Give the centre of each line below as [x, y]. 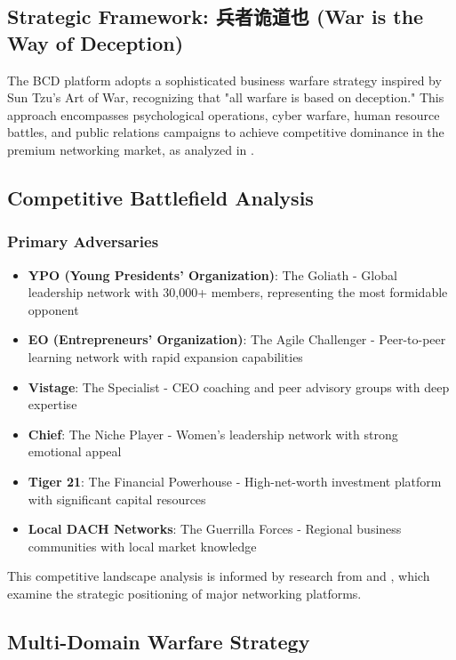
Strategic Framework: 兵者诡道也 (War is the [216, 16]
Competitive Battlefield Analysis [160, 197]
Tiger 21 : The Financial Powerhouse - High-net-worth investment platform [235, 481]
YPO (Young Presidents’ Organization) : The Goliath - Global [212, 274]
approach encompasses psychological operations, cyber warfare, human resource [224, 114]
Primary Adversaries [83, 241]
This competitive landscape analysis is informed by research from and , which [219, 576]
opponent [53, 309]
